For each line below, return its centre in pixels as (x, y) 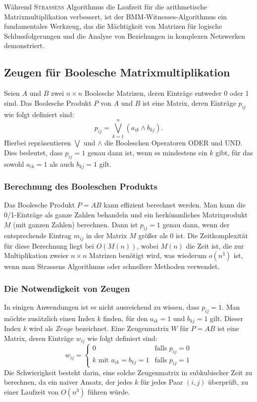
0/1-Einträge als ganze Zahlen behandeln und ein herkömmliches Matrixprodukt (126, 214)
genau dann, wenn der (196, 224)
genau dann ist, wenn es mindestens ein (147, 152)
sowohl (14, 164)
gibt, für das (234, 152)
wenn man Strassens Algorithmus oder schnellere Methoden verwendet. (112, 266)
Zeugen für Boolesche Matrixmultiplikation (117, 72)
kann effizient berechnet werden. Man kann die (175, 205)
